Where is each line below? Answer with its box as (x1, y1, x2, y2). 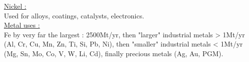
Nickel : (4, 1, 26, 11)
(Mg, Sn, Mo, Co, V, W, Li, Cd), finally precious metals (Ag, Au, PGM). (4, 48, 224, 58)
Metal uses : (4, 20, 40, 30)
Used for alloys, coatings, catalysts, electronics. (4, 10, 145, 20)
